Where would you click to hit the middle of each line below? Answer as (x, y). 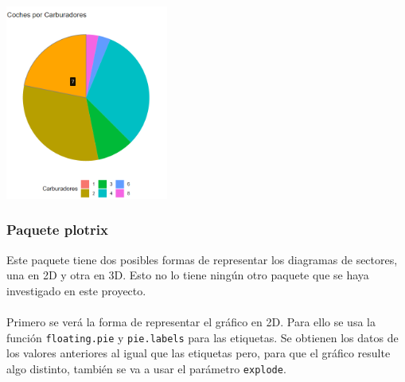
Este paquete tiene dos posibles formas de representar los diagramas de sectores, (202, 259)
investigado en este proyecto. (76, 290)
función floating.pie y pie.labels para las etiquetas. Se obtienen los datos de (202, 337)
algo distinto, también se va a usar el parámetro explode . (146, 368)
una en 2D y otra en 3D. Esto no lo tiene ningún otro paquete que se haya (188, 275)
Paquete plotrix (57, 230)
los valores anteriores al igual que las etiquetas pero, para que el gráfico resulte (199, 353)
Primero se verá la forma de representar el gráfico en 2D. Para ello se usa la (191, 322)
